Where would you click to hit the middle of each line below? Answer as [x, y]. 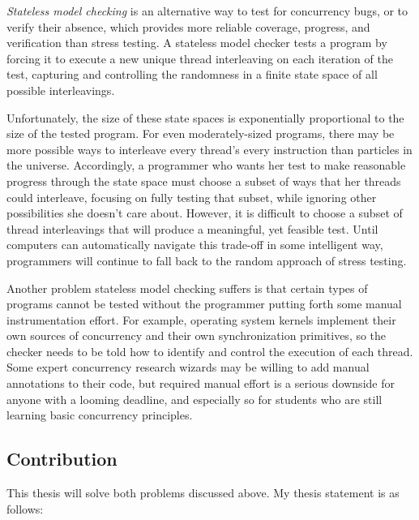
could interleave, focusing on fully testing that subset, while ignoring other [192, 197]
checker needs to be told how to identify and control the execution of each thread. [210, 351]
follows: [25, 508]
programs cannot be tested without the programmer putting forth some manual [204, 304]
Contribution [62, 459]
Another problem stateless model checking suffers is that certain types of [187, 288]
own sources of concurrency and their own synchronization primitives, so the [197, 335]
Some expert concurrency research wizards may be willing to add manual [188, 367]
